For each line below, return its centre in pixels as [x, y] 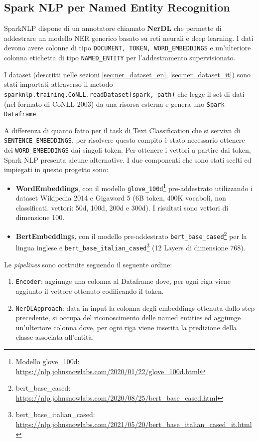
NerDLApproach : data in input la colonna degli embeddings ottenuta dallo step [135, 308]
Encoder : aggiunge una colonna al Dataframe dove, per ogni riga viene [123, 281]
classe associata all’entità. [55, 337]
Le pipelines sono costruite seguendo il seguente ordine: [88, 264]
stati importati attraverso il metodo [59, 84]
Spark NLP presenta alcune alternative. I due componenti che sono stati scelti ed [128, 159]
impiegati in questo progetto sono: [56, 169]
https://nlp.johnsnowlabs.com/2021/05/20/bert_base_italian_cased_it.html [134, 424]
